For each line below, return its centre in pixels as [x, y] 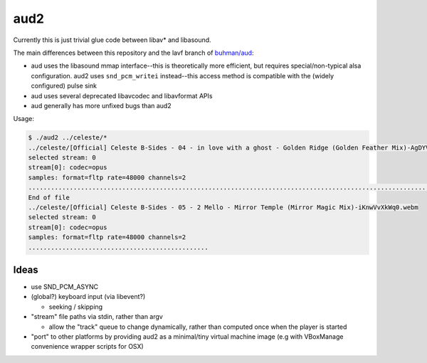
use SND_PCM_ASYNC [65, 287]
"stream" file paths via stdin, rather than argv [97, 317]
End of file [49, 197]
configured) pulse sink [64, 86]
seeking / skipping [76, 307]
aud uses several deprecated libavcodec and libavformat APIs [122, 95]
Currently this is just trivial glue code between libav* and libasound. [112, 40]
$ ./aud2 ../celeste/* [68, 138]
